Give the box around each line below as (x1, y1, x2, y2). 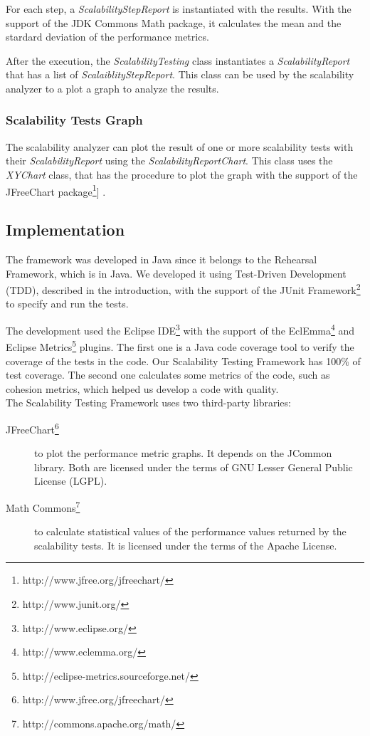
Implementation (6, 219, 125, 241)
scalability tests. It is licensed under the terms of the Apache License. (34, 537, 337, 552)
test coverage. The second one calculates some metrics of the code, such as (6, 367, 330, 382)
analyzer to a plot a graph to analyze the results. (6, 80, 219, 95)
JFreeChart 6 (6, 419, 59, 436)
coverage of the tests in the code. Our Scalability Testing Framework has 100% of (6, 353, 361, 368)
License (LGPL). (34, 473, 107, 488)
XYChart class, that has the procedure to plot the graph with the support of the (6, 167, 358, 182)
